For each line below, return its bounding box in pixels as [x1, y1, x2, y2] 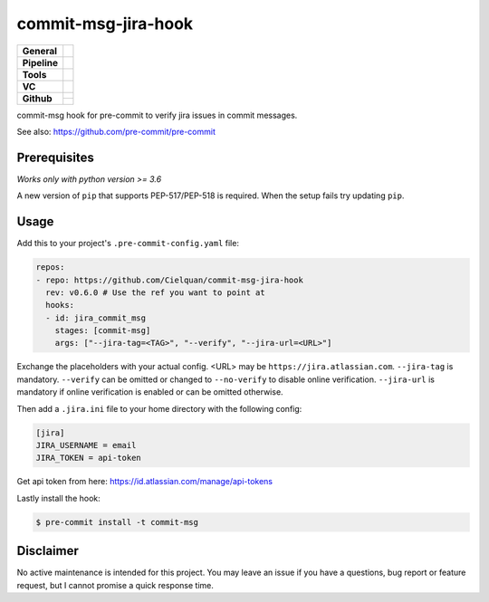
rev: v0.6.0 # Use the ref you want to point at [45, 287, 266, 298]
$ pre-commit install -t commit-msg [35, 517, 199, 527]
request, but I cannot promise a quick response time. [16, 579, 215, 590]
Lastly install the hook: [16, 492, 101, 503]
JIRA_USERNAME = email [35, 440, 137, 450]
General [22, 44, 58, 57]
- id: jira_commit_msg [45, 312, 147, 323]
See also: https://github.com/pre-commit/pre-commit [16, 126, 216, 137]
